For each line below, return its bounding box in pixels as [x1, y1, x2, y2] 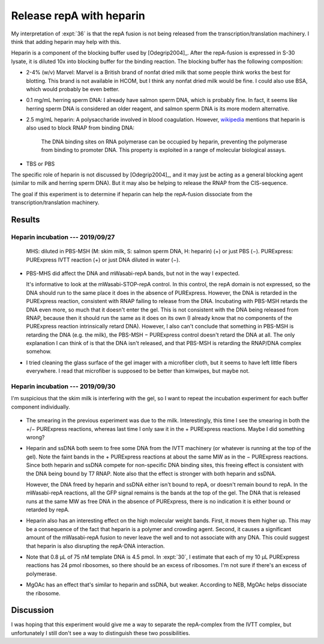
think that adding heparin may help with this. [11, 38, 121, 45]
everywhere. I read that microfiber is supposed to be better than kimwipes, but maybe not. [26, 367, 250, 375]
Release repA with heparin [11, 9, 145, 22]
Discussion [11, 605, 54, 615]
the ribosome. [26, 589, 61, 597]
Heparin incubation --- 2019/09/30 [11, 382, 116, 390]
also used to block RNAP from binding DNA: [26, 124, 135, 131]
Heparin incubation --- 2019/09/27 [11, 233, 115, 241]
